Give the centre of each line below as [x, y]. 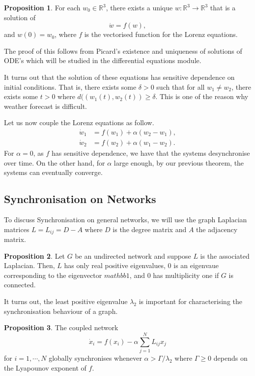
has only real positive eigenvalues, [115, 265]
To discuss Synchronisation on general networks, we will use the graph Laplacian [126, 219]
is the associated [225, 256]
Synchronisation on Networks [80, 199]
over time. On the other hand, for [55, 162]
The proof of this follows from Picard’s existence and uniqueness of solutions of [123, 51]
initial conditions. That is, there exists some [70, 86]
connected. [20, 285]
